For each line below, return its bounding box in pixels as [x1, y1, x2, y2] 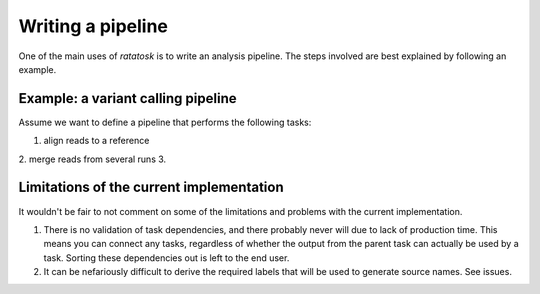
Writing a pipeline [18, 15, 169, 37]
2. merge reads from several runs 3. [18, 153, 167, 165]
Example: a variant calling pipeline [18, 90, 237, 107]
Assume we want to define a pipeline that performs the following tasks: [18, 116, 312, 128]
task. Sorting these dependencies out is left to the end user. [43, 251, 290, 264]
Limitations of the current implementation [18, 179, 284, 196]
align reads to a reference [43, 135, 150, 147]
